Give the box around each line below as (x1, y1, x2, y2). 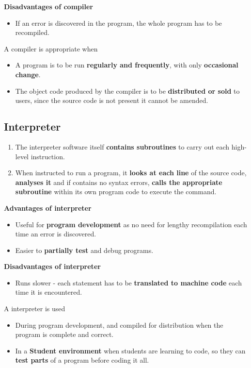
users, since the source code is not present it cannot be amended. (15, 95, 208, 105)
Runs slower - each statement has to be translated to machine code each (15, 277, 242, 287)
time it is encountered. (15, 287, 82, 297)
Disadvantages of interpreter (4, 261, 101, 271)
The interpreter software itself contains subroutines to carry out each (15, 141, 230, 151)
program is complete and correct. (15, 329, 114, 339)
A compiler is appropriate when (4, 43, 98, 53)
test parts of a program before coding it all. (15, 355, 149, 365)
